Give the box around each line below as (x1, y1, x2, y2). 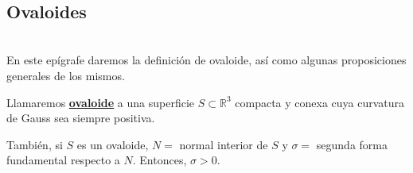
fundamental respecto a (6, 152, 120, 168)
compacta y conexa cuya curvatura (235, 94, 405, 110)
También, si (6, 136, 63, 152)
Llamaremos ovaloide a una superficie (6, 94, 195, 110)
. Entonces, (132, 152, 187, 168)
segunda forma (316, 136, 388, 152)
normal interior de (179, 136, 268, 152)
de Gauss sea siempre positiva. (6, 110, 155, 126)
